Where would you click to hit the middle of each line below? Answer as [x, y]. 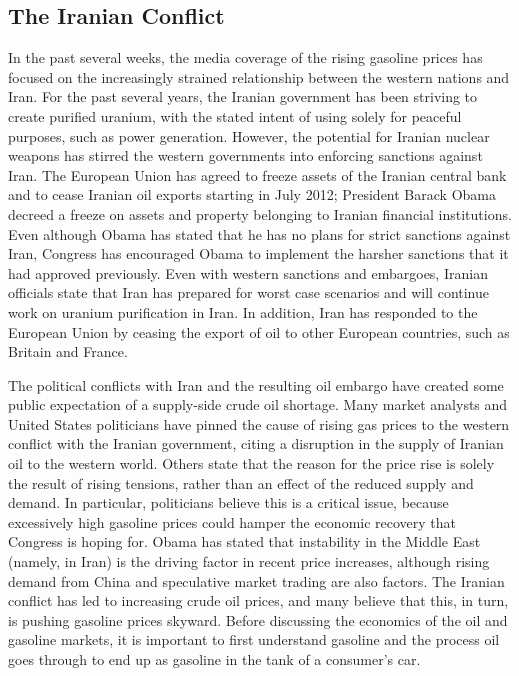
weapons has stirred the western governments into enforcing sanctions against [245, 155]
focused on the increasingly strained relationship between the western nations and [259, 76]
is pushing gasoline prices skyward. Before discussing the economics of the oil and [258, 619]
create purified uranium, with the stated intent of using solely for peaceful [235, 115]
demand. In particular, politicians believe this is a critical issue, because [228, 502]
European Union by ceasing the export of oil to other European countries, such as [259, 331]
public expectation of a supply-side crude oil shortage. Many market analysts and [258, 404]
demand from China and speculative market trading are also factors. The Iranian [256, 580]
